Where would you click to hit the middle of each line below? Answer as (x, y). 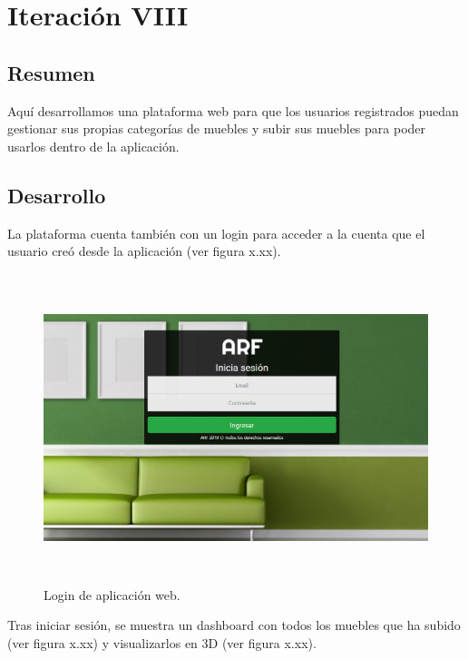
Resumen (51, 72)
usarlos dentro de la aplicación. (93, 146)
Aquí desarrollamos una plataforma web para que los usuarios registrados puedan (233, 110)
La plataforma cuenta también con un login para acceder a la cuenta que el (216, 233)
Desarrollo (57, 195)
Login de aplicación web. (112, 594)
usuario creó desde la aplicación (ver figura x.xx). (144, 251)
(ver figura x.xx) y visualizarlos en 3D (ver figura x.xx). (162, 642)
